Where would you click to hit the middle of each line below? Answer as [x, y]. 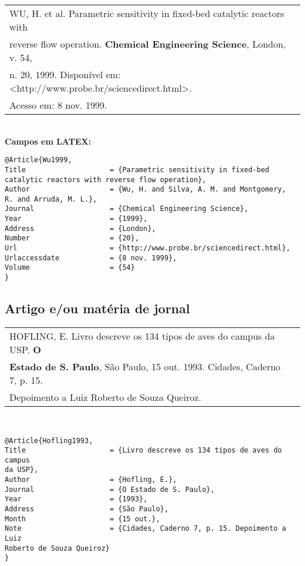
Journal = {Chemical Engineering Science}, [127, 209]
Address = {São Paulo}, [87, 509]
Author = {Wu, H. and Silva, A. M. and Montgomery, [145, 190]
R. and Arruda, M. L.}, [51, 199]
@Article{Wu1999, [38, 160]
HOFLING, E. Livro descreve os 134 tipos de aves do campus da [142, 336]
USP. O [26, 349]
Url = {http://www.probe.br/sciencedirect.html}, [148, 248]
